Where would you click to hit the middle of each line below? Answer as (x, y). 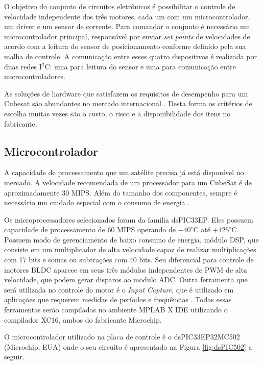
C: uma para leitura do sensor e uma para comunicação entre (140, 66)
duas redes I (23, 66)
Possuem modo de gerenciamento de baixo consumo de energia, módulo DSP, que (131, 239)
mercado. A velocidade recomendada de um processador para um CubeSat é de (128, 182)
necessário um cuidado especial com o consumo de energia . (97, 202)
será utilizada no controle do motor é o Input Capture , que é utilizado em (119, 289)
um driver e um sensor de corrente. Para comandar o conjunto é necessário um (127, 26)
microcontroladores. (35, 76)
